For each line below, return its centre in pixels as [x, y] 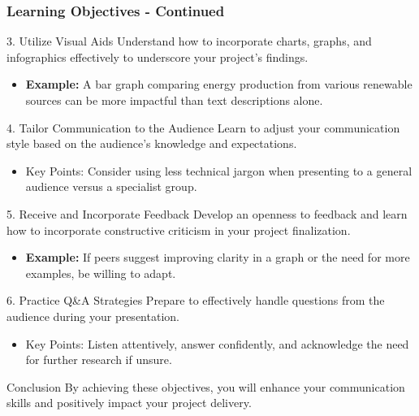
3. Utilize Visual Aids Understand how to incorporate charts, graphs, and [189, 41]
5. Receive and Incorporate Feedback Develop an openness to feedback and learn [207, 213]
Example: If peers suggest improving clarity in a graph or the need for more [218, 257]
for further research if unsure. [99, 360]
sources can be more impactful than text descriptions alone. [174, 100]
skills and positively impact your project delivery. [129, 403]
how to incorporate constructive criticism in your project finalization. [179, 230]
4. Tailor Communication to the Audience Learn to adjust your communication [203, 127]
